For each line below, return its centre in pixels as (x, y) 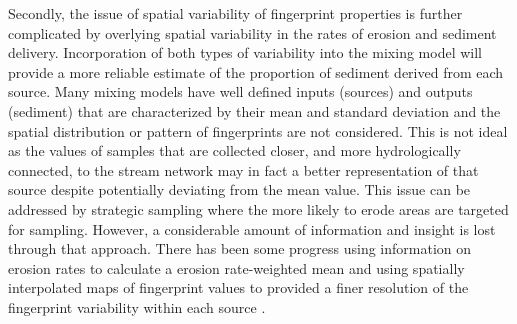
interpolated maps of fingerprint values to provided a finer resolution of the (238, 287)
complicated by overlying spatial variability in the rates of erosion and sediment (252, 32)
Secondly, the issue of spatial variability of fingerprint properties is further (235, 13)
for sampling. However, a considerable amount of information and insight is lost (252, 228)
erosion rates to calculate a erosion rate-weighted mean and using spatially (236, 267)
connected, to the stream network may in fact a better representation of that (243, 169)
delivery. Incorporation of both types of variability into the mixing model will (245, 52)
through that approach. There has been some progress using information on (240, 248)
